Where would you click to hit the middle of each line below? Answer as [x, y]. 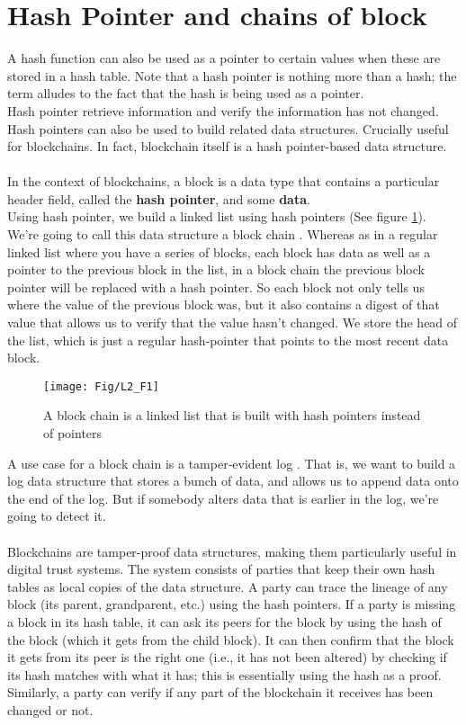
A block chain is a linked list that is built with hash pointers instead [232, 415]
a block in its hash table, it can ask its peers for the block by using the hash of [224, 622]
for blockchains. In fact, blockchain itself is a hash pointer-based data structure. [227, 146]
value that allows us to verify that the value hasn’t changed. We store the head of [233, 322]
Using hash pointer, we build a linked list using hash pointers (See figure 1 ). [217, 216]
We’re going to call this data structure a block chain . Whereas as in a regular [223, 234]
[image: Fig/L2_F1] [101, 386]
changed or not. [50, 709]
